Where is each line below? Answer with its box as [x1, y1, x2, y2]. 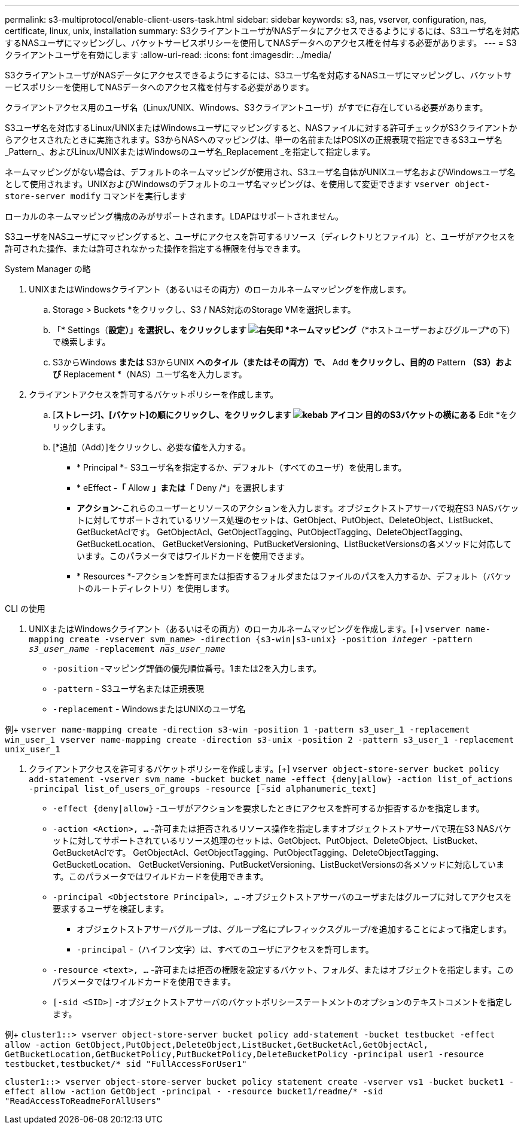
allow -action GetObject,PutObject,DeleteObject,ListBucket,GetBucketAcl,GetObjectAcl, [5, 1040, 429, 1049]
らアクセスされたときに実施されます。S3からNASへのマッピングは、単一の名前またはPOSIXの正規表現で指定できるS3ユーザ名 [5, 135, 502, 145]
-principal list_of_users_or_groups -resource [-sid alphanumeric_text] [29, 784, 377, 794]
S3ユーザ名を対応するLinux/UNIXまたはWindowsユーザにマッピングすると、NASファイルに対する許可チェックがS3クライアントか [5, 123, 517, 133]
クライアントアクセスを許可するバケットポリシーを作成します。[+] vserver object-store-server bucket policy [29, 764, 499, 774]
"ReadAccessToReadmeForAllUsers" [5, 1096, 162, 1106]
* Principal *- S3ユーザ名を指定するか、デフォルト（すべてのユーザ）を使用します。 [77, 462, 407, 472]
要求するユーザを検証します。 [53, 904, 169, 914]
